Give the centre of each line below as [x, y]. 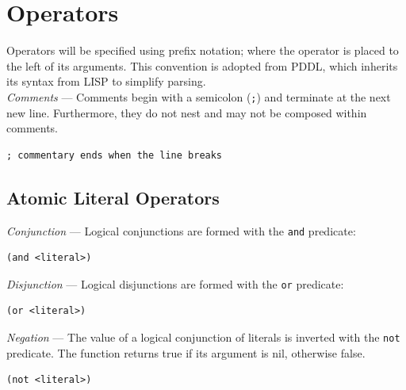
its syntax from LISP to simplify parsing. [106, 81]
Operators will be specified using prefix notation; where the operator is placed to [203, 50]
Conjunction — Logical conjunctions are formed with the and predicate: [181, 230]
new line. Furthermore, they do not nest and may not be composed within [187, 112]
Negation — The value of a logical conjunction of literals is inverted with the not [203, 337]
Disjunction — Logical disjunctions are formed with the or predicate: [175, 283]
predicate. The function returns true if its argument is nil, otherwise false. [186, 352]
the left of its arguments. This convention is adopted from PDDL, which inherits [202, 65]
